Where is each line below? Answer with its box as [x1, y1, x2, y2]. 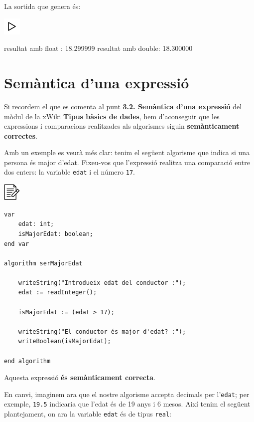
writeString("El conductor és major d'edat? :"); [18, 328, 186, 335]
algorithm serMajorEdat [4, 259, 83, 267]
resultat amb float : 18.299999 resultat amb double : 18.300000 [4, 43, 193, 53]
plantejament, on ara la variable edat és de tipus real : [4, 409, 171, 419]
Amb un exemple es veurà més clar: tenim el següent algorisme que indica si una [4, 147, 250, 158]
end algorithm [4, 357, 51, 365]
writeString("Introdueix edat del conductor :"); [18, 279, 186, 286]
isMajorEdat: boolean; [18, 230, 93, 237]
